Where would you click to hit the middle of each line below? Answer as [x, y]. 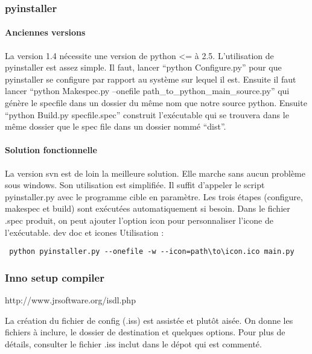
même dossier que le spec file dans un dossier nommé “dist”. [116, 126]
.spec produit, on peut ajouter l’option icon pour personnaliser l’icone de [139, 220]
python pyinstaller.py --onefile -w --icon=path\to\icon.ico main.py [152, 252]
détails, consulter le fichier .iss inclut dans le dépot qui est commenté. [133, 343]
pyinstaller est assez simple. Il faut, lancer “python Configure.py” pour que [143, 67]
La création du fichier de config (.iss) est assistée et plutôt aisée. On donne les [149, 320]
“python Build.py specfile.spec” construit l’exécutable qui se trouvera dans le [147, 114]
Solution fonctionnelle [51, 150]
